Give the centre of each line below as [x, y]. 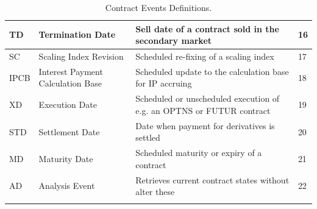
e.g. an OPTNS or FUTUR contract [203, 110]
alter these [155, 192]
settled [148, 137]
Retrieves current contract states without [212, 179]
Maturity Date [66, 158]
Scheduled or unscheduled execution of [208, 98]
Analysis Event [67, 186]
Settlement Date [69, 131]
